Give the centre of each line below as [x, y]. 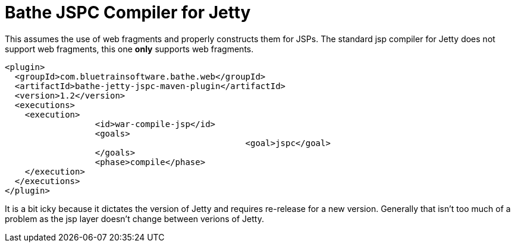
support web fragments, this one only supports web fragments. [129, 49]
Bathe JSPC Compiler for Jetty [128, 12]
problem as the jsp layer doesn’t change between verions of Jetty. [134, 218]
